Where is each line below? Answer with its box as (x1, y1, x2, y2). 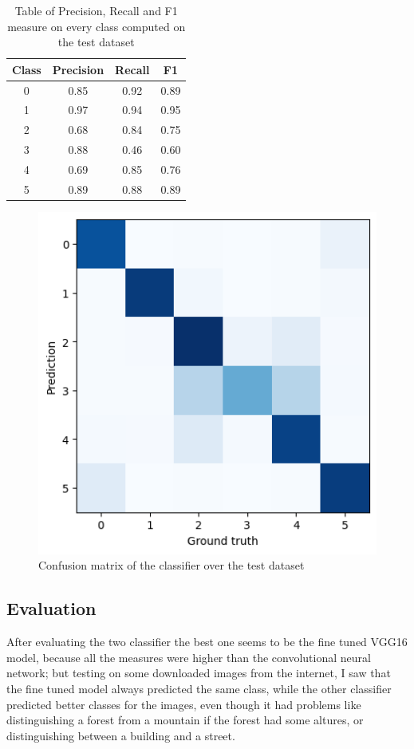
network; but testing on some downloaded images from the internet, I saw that (6, 664, 391, 681)
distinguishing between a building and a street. (6, 727, 235, 743)
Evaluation (6, 596, 97, 621)
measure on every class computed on (7, 18, 186, 34)
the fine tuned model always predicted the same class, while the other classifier (6, 680, 392, 697)
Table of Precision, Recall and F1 (14, 2, 178, 18)
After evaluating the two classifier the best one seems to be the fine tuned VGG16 (6, 633, 408, 650)
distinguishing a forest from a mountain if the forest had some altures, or (6, 712, 364, 728)
